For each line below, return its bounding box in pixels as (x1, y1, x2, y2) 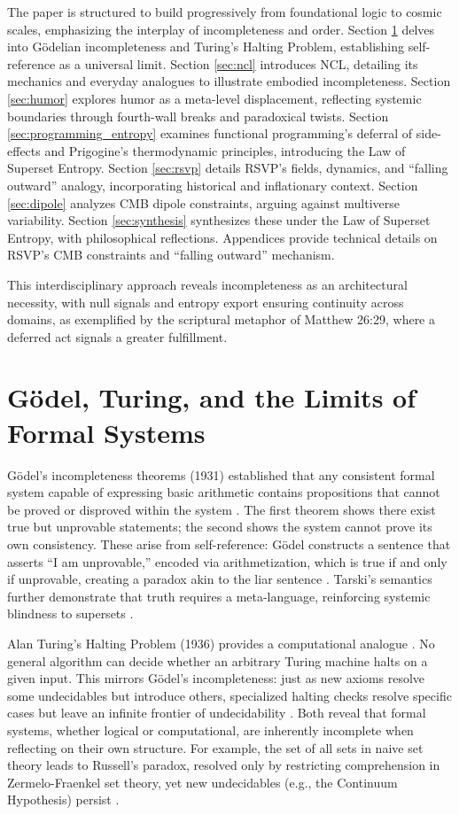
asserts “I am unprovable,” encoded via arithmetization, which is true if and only (7, 552, 447, 570)
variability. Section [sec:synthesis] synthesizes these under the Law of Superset (7, 211, 431, 229)
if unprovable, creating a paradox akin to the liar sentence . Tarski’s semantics (7, 570, 432, 588)
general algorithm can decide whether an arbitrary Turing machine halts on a (7, 651, 428, 670)
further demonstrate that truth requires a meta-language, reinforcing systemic (7, 586, 431, 605)
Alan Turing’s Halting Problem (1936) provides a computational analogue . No (7, 633, 435, 652)
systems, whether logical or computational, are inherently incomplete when (7, 720, 414, 739)
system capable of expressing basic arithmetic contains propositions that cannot (7, 483, 440, 501)
